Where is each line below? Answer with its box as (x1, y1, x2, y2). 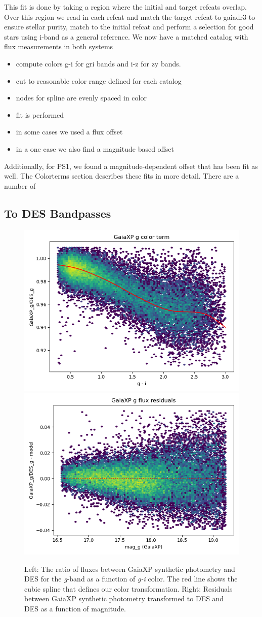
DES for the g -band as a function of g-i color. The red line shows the (24, 573, 238, 584)
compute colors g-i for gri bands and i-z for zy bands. (16, 58, 181, 68)
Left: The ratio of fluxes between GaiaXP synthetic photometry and (24, 563, 235, 574)
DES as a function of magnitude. (24, 603, 126, 614)
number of (4, 180, 36, 191)
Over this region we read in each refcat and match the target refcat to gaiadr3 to (4, 11, 255, 22)
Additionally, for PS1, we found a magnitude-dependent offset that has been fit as (4, 160, 258, 171)
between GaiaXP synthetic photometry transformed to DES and (24, 593, 224, 604)
